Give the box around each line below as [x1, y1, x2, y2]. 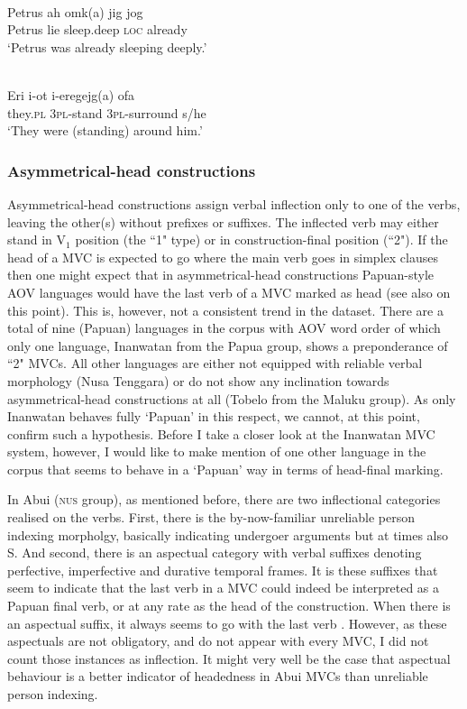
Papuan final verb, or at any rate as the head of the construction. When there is [7, 596, 451, 615]
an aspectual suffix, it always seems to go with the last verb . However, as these [7, 613, 447, 632]
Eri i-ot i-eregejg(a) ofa [7, 85, 135, 104]
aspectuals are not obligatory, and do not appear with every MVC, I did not [7, 631, 429, 650]
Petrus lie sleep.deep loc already [7, 20, 188, 39]
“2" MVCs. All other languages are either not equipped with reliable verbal [7, 354, 423, 373]
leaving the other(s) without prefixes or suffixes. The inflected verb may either [7, 212, 439, 231]
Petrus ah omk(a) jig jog [7, 2, 143, 21]
